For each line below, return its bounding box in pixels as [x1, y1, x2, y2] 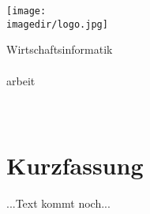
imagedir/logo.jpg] [6, 18, 108, 30]
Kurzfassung [6, 149, 144, 182]
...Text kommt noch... [6, 195, 111, 212]
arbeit [6, 72, 36, 88]
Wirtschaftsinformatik [6, 41, 113, 58]
